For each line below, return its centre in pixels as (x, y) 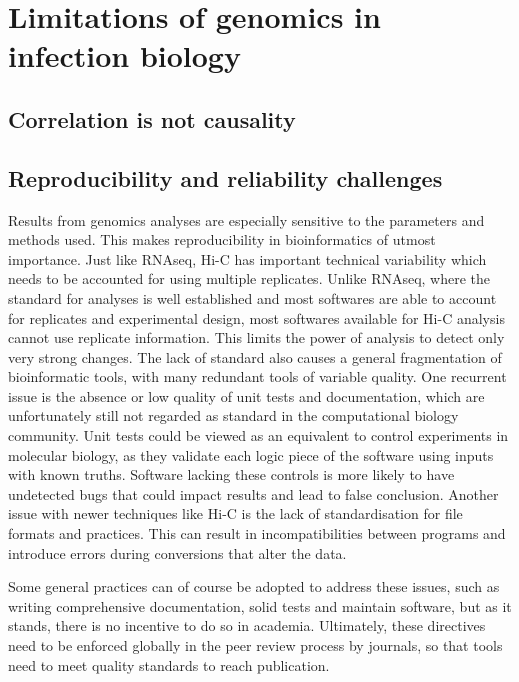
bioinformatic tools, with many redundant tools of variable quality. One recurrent (257, 376)
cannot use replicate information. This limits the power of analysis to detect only (256, 337)
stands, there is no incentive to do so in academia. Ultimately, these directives (247, 625)
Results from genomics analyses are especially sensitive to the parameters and (246, 219)
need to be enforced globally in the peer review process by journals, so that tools (255, 645)
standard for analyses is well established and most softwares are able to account (252, 297)
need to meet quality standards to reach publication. (169, 664)
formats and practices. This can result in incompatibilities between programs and (257, 533)
